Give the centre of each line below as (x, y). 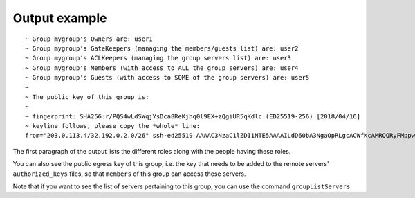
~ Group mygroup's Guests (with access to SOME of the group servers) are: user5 (167, 78)
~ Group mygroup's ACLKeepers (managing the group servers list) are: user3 (158, 58)
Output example (60, 18)
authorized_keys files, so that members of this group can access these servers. (129, 174)
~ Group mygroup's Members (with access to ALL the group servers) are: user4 (162, 68)
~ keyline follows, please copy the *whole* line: (113, 126)
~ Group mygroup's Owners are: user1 (89, 39)
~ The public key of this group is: (87, 97)
